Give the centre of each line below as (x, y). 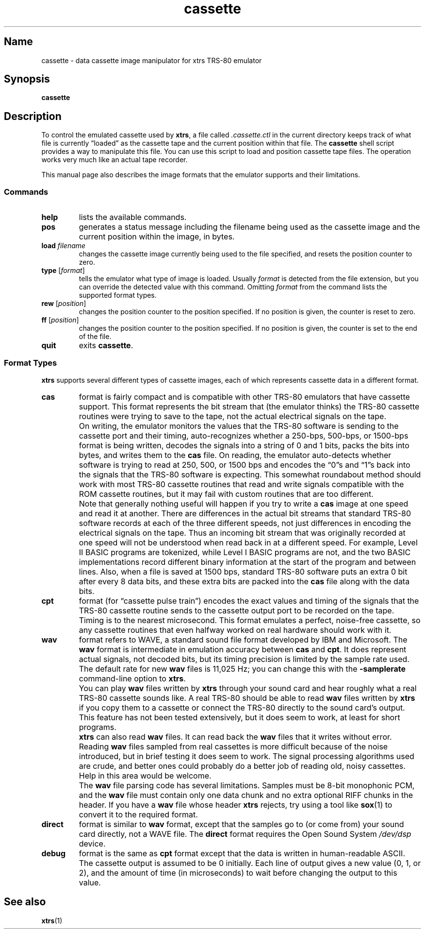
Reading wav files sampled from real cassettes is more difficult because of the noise (233, 746)
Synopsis (27, 79)
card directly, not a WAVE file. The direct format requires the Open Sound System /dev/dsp (245, 834)
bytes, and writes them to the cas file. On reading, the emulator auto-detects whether (235, 455)
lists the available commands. (133, 217)
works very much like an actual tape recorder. (114, 160)
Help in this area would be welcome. (145, 775)
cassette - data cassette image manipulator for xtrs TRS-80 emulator (152, 60)
